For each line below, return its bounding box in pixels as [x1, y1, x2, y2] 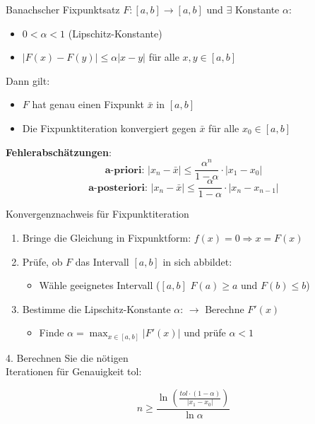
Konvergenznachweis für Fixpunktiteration [6, 206, 189, 221]
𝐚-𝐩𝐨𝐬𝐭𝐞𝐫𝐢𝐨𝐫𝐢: [88, 182, 148, 193]
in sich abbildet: [162, 254, 232, 269]
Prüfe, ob [22, 254, 63, 269]
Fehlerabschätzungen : [6, 144, 112, 159]
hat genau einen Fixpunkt [32, 97, 144, 112]
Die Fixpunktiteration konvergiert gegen [22, 120, 196, 135]
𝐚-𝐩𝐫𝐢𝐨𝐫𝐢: [105, 165, 145, 175]
